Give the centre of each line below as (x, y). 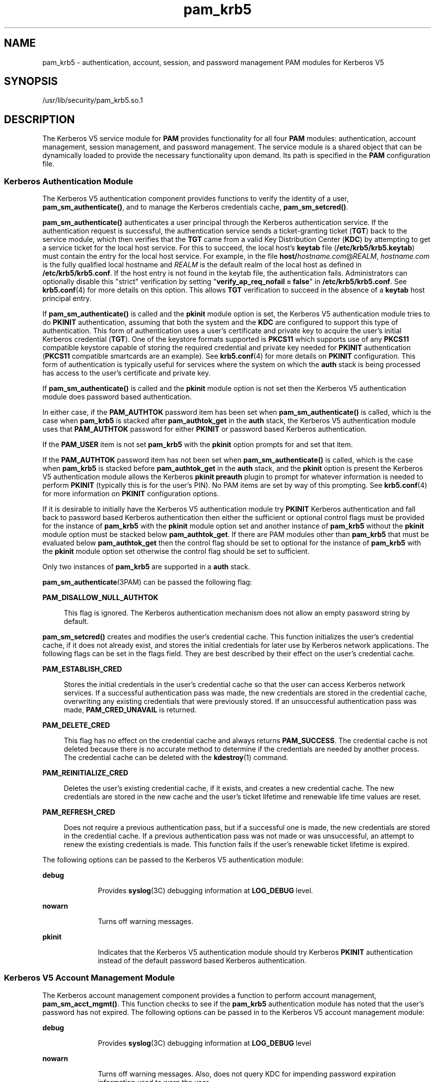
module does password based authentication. (117, 397)
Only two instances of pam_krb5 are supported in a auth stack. (146, 567)
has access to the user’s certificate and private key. (127, 373)
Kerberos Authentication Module (69, 181)
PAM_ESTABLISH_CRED (82, 669)
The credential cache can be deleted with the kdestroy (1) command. (176, 758)
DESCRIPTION (39, 119)
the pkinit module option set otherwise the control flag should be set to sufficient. (176, 551)
